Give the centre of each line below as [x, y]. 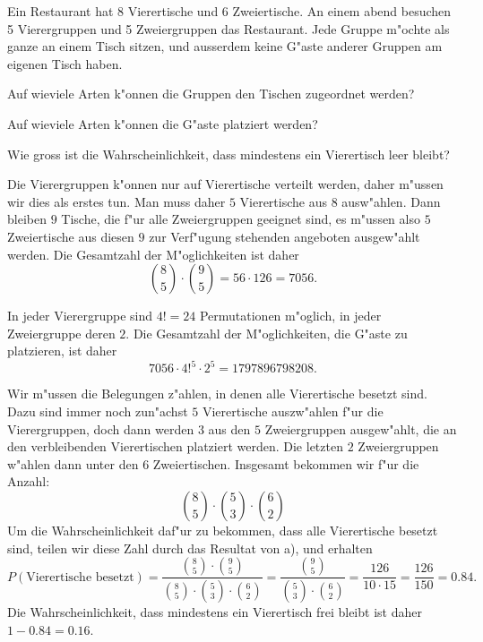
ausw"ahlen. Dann [391, 201]
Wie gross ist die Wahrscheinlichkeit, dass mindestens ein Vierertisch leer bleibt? [229, 154]
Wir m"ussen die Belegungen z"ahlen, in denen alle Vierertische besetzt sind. [217, 394]
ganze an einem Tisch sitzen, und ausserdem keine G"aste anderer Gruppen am [225, 46]
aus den [229, 428]
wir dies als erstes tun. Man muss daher [116, 201]
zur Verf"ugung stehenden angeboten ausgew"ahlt [285, 236]
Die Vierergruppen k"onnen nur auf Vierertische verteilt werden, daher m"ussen [225, 184]
